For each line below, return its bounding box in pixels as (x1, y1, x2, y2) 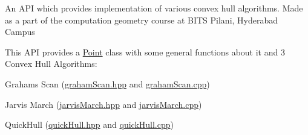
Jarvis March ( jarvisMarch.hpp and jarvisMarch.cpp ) (5, 98, 202, 110)
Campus (5, 25, 35, 38)
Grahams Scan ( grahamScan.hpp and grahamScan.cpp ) (5, 77, 210, 90)
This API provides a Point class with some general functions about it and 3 (5, 45, 285, 58)
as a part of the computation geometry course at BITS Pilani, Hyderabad (5, 13, 278, 26)
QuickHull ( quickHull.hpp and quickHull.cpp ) (5, 118, 174, 131)
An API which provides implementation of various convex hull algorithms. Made (5, 2, 303, 14)
